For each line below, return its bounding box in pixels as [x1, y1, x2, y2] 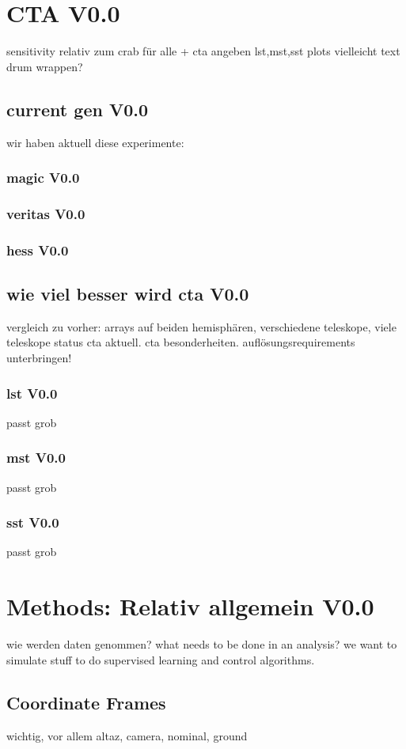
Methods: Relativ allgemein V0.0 [6, 590, 374, 622]
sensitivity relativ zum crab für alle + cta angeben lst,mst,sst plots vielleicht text [6, 43, 400, 59]
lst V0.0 [6, 383, 58, 403]
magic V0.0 [6, 168, 80, 187]
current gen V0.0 [6, 96, 149, 121]
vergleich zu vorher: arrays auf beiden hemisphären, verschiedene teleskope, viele [6, 318, 397, 335]
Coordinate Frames [6, 690, 166, 714]
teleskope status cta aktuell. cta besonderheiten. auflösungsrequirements [6, 334, 355, 350]
